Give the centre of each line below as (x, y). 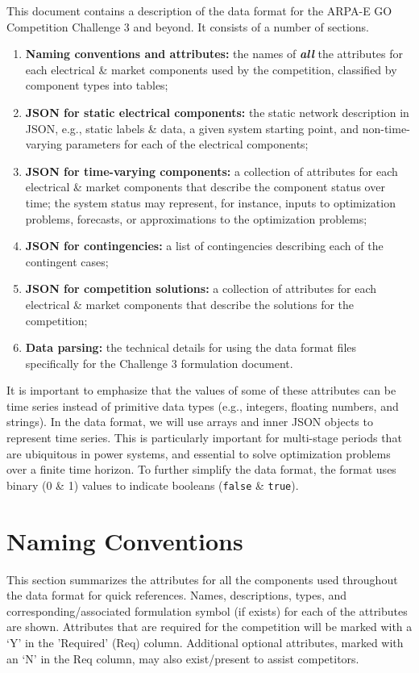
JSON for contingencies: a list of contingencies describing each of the (204, 246)
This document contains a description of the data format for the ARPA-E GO (199, 10)
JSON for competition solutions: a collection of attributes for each (201, 288)
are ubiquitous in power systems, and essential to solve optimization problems (199, 453)
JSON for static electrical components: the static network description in (217, 112)
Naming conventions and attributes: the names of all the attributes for (214, 54)
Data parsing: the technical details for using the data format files (191, 347)
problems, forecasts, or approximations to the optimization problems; (196, 218)
